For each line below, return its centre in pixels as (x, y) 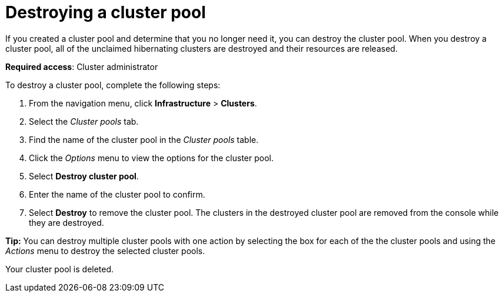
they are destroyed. (66, 222)
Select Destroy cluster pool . (84, 176)
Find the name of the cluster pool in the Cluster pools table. (144, 139)
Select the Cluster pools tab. (84, 121)
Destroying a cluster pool (106, 12)
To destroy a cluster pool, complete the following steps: (113, 85)
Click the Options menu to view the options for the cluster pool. (151, 158)
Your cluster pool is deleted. (60, 269)
